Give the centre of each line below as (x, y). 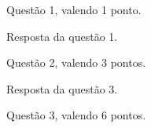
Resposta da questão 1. (62, 36)
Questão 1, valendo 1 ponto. (74, 9)
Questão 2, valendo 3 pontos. (76, 62)
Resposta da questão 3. (62, 88)
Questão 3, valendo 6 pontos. (76, 115)
